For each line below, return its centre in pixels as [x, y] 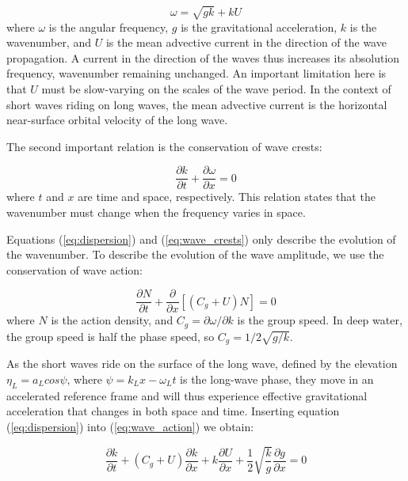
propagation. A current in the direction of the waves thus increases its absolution [203, 57]
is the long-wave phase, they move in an [277, 379]
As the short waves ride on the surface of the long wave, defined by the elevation [202, 364]
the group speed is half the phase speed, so [111, 336]
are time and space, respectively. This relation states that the [227, 197]
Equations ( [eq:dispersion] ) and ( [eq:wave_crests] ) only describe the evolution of [201, 239]
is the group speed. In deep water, [320, 320]
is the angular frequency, [109, 27]
